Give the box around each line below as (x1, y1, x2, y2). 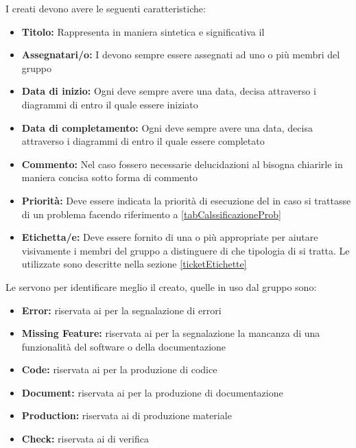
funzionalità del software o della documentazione (21, 339, 226, 353)
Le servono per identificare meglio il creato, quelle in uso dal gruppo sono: (5, 279, 317, 294)
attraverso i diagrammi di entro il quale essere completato (21, 134, 265, 148)
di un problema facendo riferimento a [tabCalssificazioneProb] (21, 207, 281, 221)
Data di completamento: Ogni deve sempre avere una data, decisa (21, 120, 313, 134)
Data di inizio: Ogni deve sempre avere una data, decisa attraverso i (21, 84, 316, 98)
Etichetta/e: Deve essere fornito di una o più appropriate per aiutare (21, 230, 318, 244)
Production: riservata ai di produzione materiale (21, 408, 232, 423)
